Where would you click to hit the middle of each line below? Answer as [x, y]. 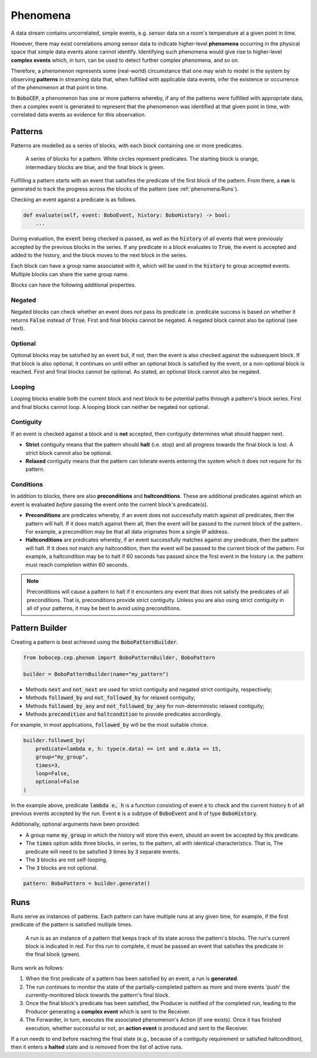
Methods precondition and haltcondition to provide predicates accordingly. [124, 714]
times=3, [48, 765]
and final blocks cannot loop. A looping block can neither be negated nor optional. [110, 407]
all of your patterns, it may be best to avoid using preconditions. [104, 608]
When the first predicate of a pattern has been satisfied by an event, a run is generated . [132, 979]
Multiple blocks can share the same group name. [70, 274]
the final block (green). [53, 954]
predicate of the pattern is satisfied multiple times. [72, 924]
